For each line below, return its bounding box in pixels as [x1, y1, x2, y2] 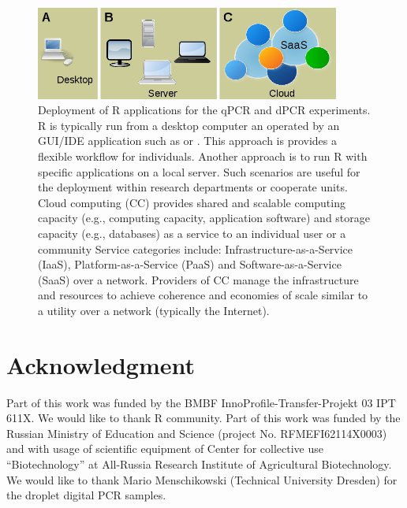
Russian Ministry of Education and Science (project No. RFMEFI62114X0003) [6, 425, 387, 441]
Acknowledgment [6, 348, 195, 380]
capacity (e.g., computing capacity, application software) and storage [38, 210, 371, 226]
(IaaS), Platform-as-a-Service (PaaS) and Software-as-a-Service [38, 256, 342, 273]
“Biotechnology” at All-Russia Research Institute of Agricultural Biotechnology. [6, 455, 392, 472]
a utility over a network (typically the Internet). [38, 302, 270, 318]
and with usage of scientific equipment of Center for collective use [6, 440, 323, 457]
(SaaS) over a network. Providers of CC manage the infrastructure [38, 271, 359, 287]
